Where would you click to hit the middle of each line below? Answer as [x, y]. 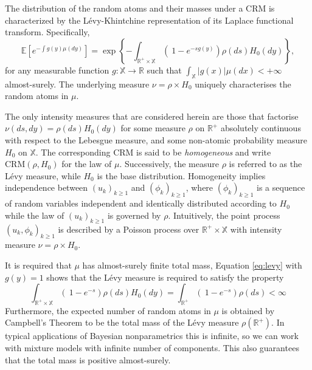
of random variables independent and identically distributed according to [141, 203]
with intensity [256, 229]
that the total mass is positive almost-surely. [88, 359]
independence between [47, 187]
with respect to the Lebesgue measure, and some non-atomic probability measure [156, 139]
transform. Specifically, [47, 32]
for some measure [153, 128]
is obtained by [248, 310]
